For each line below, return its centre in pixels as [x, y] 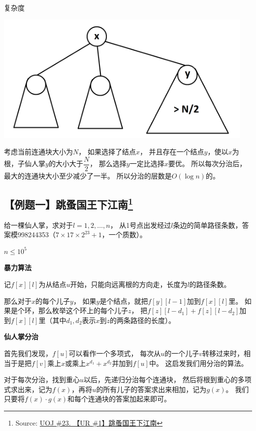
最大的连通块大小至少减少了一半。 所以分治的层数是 [88, 175]
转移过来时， [223, 353]
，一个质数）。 [124, 234]
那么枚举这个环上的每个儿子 [83, 310]
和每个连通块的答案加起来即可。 [119, 399]
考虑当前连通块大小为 [38, 152]
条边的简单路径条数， [208, 225]
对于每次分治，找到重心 [42, 379]
